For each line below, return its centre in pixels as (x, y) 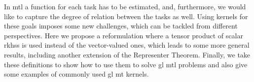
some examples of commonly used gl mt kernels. (76, 74)
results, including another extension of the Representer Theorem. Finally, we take (127, 54)
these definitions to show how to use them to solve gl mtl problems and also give (126, 64)
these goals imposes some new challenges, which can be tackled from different (121, 26)
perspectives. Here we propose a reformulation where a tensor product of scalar (124, 35)
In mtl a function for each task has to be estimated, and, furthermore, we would (125, 6)
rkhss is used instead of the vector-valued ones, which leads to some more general (127, 45)
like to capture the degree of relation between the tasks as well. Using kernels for (126, 16)
